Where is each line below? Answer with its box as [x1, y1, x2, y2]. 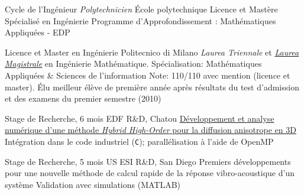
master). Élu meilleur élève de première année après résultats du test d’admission [5, 80, 299, 93]
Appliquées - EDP [5, 26, 70, 38]
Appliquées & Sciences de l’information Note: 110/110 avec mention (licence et [5, 69, 290, 81]
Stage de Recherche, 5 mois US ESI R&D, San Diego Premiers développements [5, 155, 291, 167]
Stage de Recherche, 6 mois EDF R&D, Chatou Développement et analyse [5, 112, 274, 124]
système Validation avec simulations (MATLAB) [5, 178, 181, 190]
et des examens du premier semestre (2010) [5, 92, 161, 105]
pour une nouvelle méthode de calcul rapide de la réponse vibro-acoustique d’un [5, 167, 295, 179]
